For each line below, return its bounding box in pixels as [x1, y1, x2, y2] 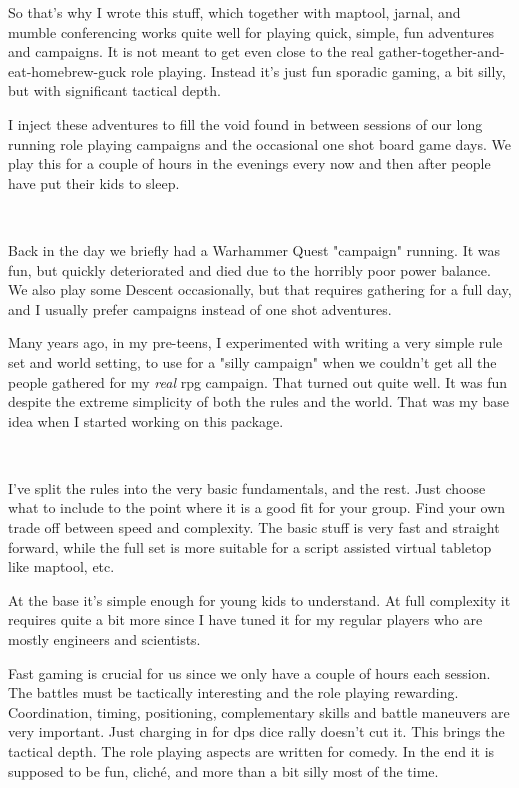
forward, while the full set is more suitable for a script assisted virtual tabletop [8, 536, 492, 557]
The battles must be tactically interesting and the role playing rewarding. [8, 682, 459, 703]
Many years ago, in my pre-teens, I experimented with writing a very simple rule [8, 332, 503, 353]
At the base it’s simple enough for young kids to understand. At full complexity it [8, 589, 511, 610]
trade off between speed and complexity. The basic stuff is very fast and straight [8, 517, 500, 538]
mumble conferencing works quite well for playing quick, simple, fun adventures [8, 21, 495, 42]
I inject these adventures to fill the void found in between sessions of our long [8, 113, 483, 134]
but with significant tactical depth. [8, 80, 221, 101]
